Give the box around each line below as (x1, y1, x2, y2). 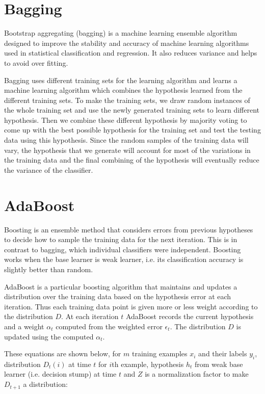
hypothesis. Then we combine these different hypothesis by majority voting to (4, 114, 247, 125)
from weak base (194, 358, 243, 369)
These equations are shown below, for (4, 348, 121, 359)
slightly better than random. (4, 264, 93, 274)
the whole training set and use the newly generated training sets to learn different (4, 104, 259, 115)
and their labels (198, 348, 247, 359)
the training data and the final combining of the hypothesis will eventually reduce (4, 154, 259, 165)
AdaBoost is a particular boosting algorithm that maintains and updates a (4, 281, 237, 292)
